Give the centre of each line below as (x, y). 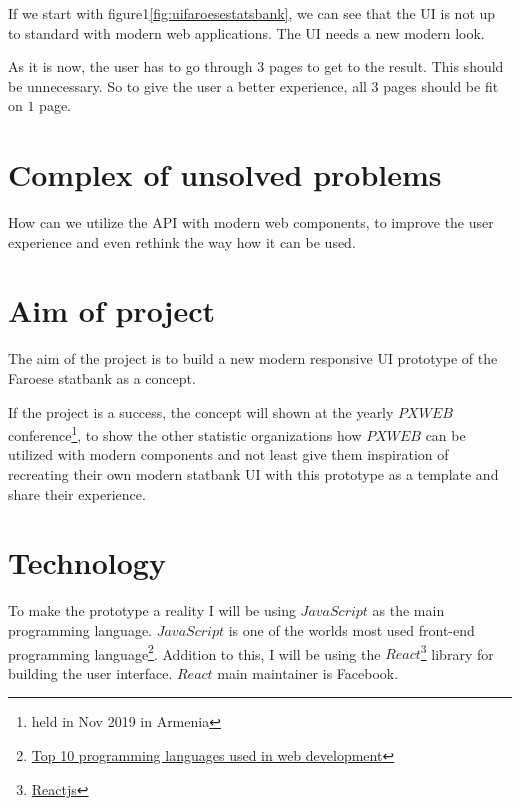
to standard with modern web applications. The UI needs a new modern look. (246, 32)
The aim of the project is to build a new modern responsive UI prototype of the (253, 358)
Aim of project (112, 310)
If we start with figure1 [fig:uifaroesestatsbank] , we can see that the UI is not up (252, 13)
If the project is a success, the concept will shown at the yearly (201, 411)
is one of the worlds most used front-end (351, 629)
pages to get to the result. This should (386, 66)
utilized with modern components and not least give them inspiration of (228, 454)
